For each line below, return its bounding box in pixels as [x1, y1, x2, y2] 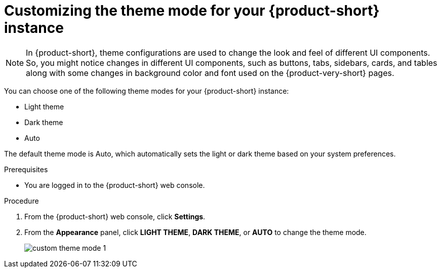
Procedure [4, 196, 39, 205]
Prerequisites [4, 165, 48, 174]
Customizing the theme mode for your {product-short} [4, 2, 380, 19]
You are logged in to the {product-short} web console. [24, 180, 205, 189]
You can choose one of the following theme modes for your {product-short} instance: [4, 86, 289, 95]
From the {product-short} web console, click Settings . [24, 212, 206, 221]
